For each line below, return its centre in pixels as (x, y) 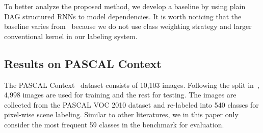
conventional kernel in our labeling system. (71, 36)
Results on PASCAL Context (83, 63)
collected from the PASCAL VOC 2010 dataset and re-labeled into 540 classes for (131, 104)
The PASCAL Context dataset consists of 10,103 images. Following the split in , (132, 85)
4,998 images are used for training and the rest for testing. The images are (120, 95)
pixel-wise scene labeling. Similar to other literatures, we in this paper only (121, 114)
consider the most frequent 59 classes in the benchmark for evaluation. (114, 124)
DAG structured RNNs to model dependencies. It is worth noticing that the (123, 16)
